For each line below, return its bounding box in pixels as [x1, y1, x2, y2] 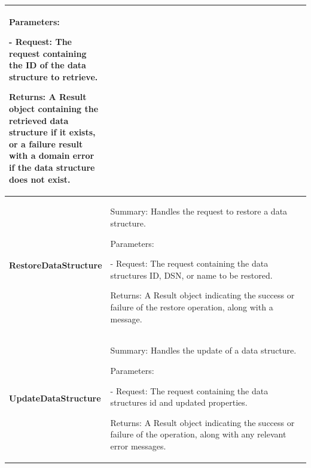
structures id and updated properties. [110, 396, 248, 409]
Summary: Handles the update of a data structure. [110, 344, 297, 357]
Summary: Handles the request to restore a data [110, 205, 288, 218]
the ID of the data [9, 59, 86, 71]
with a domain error [9, 149, 94, 162]
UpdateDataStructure [9, 392, 101, 404]
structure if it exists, [9, 126, 96, 138]
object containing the [9, 102, 99, 115]
